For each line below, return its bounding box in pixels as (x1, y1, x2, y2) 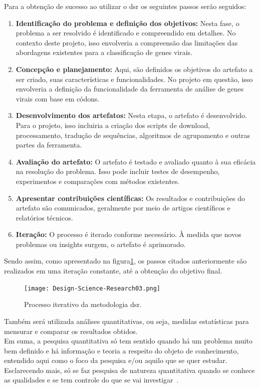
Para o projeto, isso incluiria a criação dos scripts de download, (16, 119, 210, 130)
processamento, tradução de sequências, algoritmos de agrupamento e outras (16, 129, 250, 140)
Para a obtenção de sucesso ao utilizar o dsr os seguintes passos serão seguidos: (4, 1, 246, 11)
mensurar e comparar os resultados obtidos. (4, 325, 138, 336)
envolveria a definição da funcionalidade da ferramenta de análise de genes (16, 83, 244, 94)
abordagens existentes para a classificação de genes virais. (16, 47, 192, 57)
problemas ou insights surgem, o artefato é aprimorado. (16, 238, 186, 249)
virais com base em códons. (16, 93, 100, 103)
